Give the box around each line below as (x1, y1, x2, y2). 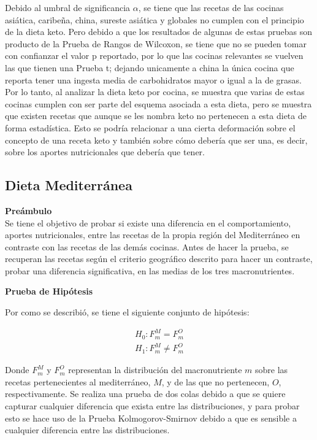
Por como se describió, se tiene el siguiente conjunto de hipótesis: (5, 306, 250, 318)
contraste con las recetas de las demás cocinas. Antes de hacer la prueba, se (5, 240, 289, 253)
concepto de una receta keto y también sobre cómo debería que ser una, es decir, (5, 133, 308, 146)
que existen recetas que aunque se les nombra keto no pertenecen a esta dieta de (5, 109, 307, 122)
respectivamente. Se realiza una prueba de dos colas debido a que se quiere (5, 387, 286, 400)
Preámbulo (5, 204, 52, 217)
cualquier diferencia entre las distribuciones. (5, 423, 170, 436)
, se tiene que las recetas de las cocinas (138, 1, 284, 14)
